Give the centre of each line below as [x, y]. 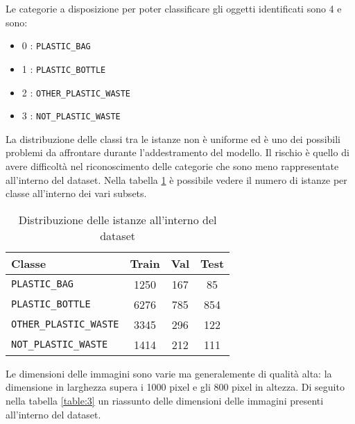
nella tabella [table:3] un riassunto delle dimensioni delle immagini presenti [165, 400]
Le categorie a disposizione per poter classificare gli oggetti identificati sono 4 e [174, 8]
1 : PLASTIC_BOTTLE [64, 68]
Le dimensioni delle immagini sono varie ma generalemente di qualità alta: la [169, 373]
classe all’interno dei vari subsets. [76, 193]
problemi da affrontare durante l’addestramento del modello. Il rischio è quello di [177, 152]
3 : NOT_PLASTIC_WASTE [71, 116]
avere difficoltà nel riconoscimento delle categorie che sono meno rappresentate [172, 166]
